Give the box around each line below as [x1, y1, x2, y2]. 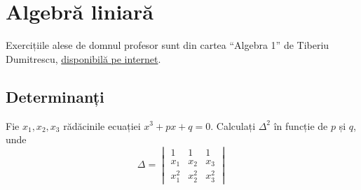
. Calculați [210, 118, 256, 133]
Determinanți [6, 85, 104, 107]
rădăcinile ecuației [63, 118, 141, 133]
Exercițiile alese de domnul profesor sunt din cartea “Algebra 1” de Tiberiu [6, 38, 329, 52]
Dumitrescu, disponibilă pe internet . [6, 51, 161, 66]
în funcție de [273, 118, 328, 133]
